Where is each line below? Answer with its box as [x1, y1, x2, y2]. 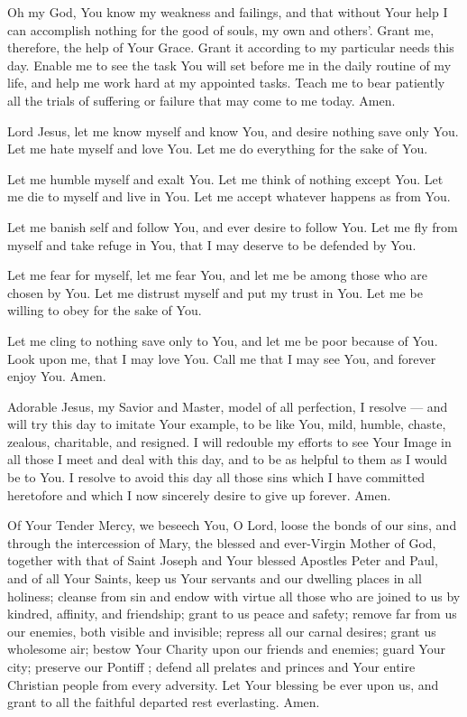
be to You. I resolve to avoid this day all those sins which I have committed [7, 468, 426, 487]
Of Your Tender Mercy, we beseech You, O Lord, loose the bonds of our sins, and [7, 516, 457, 535]
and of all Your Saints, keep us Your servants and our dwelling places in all [7, 569, 422, 588]
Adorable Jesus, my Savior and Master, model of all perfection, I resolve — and [7, 396, 448, 415]
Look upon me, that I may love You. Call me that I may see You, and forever [7, 349, 436, 368]
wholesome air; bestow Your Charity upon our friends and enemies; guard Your [7, 639, 445, 658]
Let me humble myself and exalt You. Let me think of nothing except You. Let [7, 169, 444, 188]
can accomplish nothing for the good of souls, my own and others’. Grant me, [7, 20, 435, 39]
